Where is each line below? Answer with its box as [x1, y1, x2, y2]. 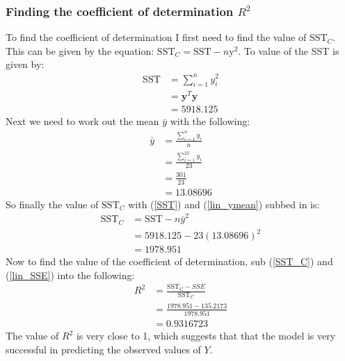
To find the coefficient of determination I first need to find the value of [6, 30, 307, 44]
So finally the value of [6, 196, 99, 211]
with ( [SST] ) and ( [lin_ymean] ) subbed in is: [128, 196, 320, 211]
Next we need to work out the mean [6, 114, 159, 128]
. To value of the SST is [238, 43, 339, 58]
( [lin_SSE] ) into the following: [6, 267, 135, 282]
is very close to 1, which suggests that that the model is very [76, 328, 336, 343]
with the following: [170, 114, 250, 128]
